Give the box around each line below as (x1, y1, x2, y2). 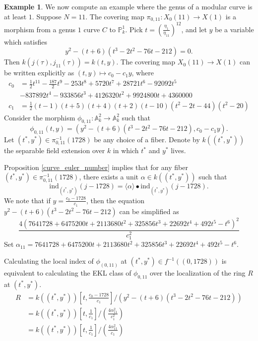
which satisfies (4, 36, 47, 47)
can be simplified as (119, 206, 179, 216)
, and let (181, 24, 207, 34)
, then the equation (86, 195, 144, 205)
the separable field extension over (4, 145, 105, 156)
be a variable (215, 24, 254, 34)
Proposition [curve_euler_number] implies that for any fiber (4, 162, 188, 172)
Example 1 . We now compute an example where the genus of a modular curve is (4, 1, 253, 11)
